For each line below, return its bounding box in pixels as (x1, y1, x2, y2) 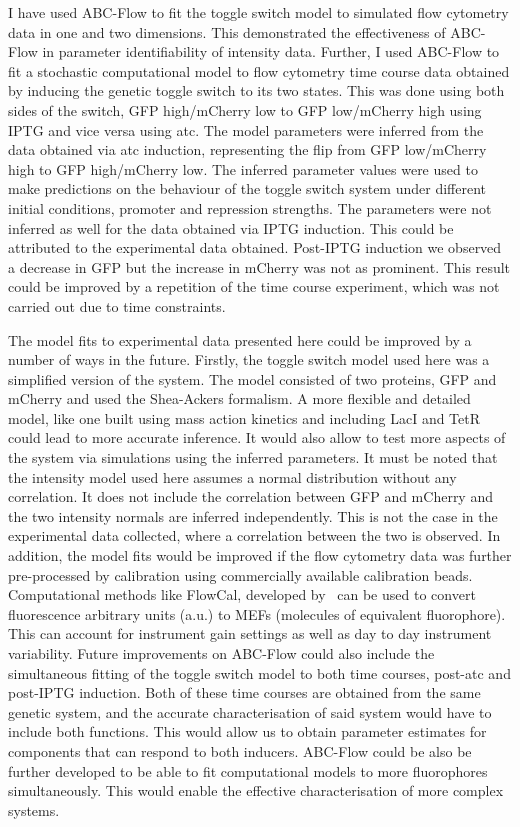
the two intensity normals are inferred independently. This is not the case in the (8, 505, 498, 526)
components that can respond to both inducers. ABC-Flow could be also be (8, 740, 472, 761)
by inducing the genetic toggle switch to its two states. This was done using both (8, 80, 505, 101)
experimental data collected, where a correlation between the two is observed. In (8, 525, 501, 546)
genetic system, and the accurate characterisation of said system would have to (8, 701, 492, 722)
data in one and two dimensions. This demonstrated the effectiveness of (8, 21, 446, 42)
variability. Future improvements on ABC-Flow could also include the (8, 643, 435, 663)
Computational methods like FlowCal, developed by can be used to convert (8, 584, 476, 605)
